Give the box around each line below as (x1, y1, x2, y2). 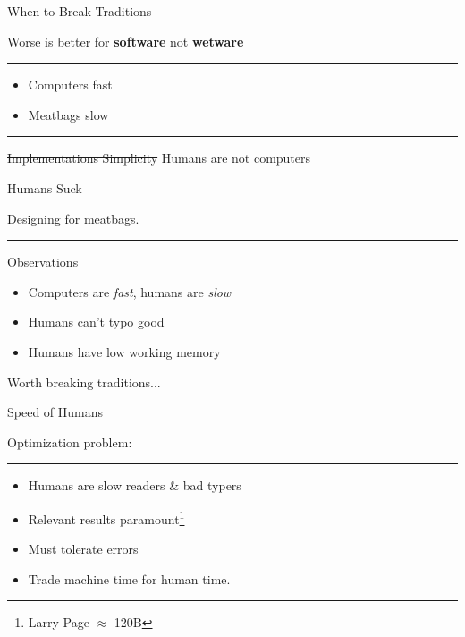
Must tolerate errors (28, 539, 139, 558)
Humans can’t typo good (28, 312, 165, 331)
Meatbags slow (28, 105, 109, 123)
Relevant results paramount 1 (28, 506, 185, 528)
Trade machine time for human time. (28, 569, 231, 588)
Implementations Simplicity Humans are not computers (7, 149, 311, 167)
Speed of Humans (7, 403, 104, 421)
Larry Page (28, 613, 89, 632)
